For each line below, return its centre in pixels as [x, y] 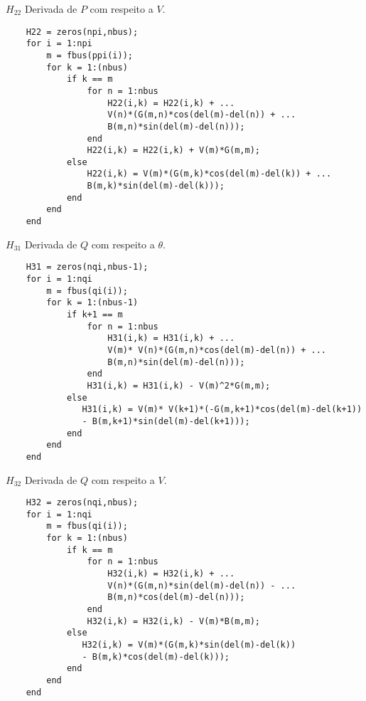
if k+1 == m [95, 314]
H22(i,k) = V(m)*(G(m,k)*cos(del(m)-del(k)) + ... [209, 174]
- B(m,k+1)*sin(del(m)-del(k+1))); [166, 421]
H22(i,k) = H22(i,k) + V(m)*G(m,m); [173, 151]
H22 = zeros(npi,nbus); [82, 32]
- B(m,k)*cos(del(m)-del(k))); [156, 657]
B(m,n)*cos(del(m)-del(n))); [176, 597]
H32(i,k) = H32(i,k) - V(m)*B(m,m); [173, 621]
